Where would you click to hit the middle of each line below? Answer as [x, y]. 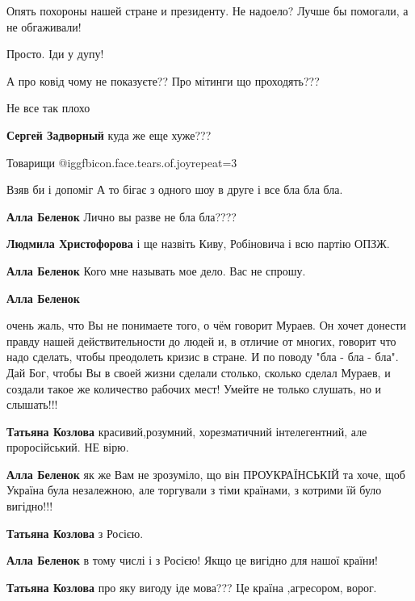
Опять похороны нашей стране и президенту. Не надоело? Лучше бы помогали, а [207, 11]
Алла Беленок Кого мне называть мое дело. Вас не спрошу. [156, 270]
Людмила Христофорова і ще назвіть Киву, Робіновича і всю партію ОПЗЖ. [198, 244]
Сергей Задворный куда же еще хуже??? [109, 134]
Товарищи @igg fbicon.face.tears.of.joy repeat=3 [122, 162]
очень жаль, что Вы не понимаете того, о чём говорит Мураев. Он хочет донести [207, 325]
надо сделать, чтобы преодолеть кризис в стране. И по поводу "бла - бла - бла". [203, 357]
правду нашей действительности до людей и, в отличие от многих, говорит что [201, 340]
